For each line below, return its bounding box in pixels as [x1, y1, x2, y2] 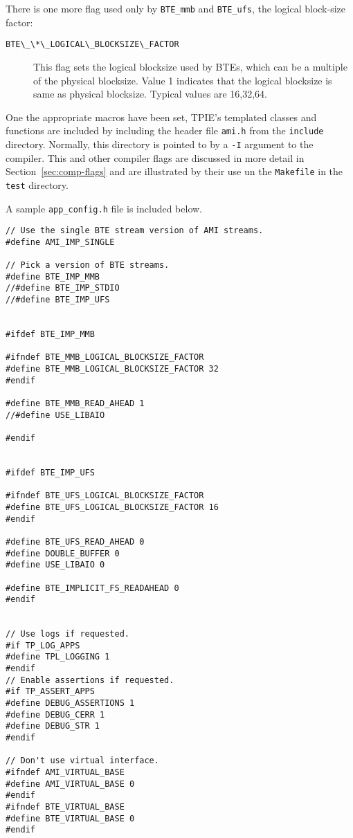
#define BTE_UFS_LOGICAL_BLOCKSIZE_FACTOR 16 [6, 502, 219, 512]
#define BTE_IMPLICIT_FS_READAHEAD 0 [6, 583, 179, 593]
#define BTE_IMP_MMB [6, 271, 100, 282]
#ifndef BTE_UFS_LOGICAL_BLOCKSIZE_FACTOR [6, 491, 204, 501]
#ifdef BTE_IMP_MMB [6, 329, 95, 340]
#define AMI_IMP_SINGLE [6, 237, 115, 247]
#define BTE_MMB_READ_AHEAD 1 [6, 399, 145, 408]
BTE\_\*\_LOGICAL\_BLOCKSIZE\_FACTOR [6, 39, 179, 50]
